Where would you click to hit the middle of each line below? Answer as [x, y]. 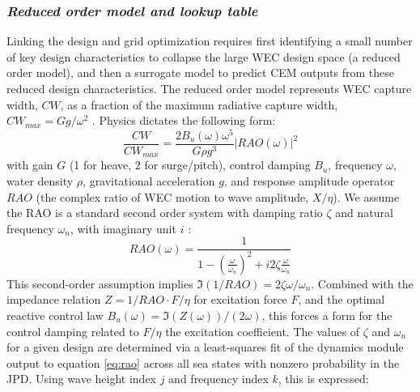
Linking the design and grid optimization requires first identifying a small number [210, 41]
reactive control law [55, 315]
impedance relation [54, 299]
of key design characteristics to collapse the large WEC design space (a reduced [204, 56]
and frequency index [218, 379]
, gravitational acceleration [149, 180]
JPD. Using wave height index [81, 379]
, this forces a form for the [327, 315]
